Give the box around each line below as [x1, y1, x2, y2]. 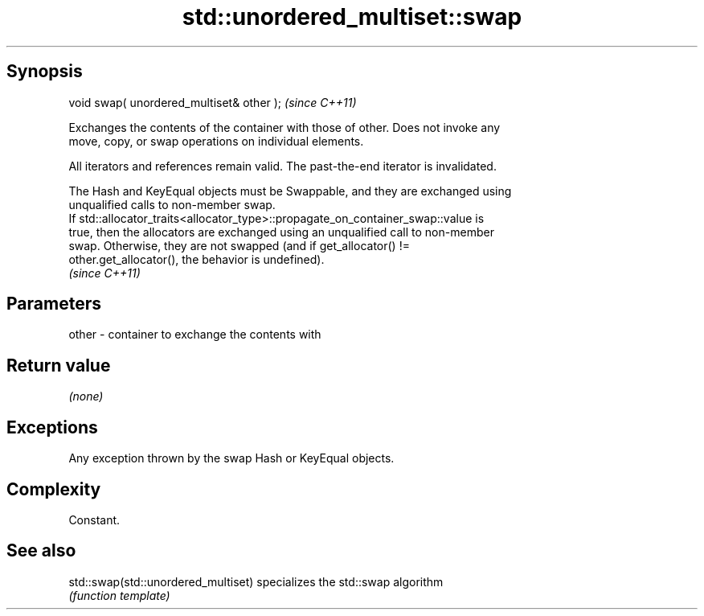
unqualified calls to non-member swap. [68, 197, 276, 211]
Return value [6, 355, 111, 376]
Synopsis [6, 61, 83, 82]
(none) [68, 389, 104, 404]
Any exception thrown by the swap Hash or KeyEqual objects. [68, 451, 395, 466]
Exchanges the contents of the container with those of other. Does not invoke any [68, 120, 501, 134]
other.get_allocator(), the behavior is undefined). [68, 252, 325, 266]
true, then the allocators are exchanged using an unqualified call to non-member [68, 224, 494, 239]
